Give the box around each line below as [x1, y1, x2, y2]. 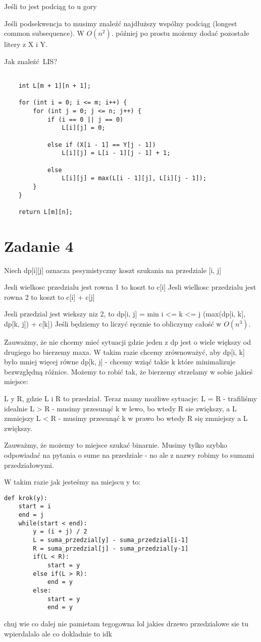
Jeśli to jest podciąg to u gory [4, 1, 97, 11]
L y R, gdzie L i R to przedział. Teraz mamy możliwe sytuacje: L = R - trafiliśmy [4, 393, 257, 403]
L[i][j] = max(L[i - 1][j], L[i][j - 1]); [62, 175, 206, 182]
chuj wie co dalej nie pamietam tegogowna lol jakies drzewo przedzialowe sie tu [4, 618, 248, 628]
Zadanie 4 [4, 235, 74, 256]
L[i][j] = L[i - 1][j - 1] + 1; [62, 149, 171, 157]
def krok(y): [4, 494, 47, 502]
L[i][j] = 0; [62, 124, 106, 132]
